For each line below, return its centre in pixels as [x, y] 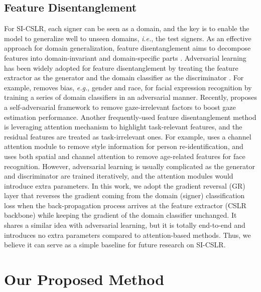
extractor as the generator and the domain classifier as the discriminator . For [124, 78]
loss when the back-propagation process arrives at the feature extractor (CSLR [125, 205]
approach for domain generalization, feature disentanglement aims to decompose [127, 48]
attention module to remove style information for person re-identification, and [124, 146]
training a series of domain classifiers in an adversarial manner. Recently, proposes [130, 97]
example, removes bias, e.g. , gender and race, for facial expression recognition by [128, 87]
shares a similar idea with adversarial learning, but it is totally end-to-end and [125, 225]
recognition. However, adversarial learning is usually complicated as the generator [129, 166]
